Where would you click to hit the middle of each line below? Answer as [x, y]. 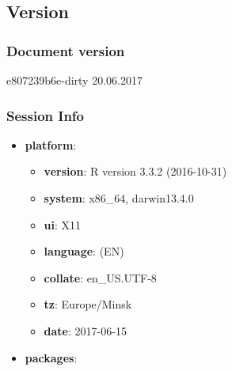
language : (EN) [84, 251]
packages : [51, 357]
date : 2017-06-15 [85, 330]
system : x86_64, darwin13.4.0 [119, 198]
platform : [51, 144]
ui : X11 [63, 224]
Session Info [46, 115]
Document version [66, 50]
